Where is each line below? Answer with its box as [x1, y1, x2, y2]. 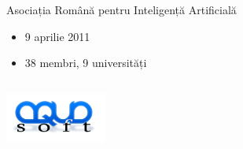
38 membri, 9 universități [24, 54, 147, 71]
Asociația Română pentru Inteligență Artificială [6, 2, 237, 17]
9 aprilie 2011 [24, 28, 90, 44]
